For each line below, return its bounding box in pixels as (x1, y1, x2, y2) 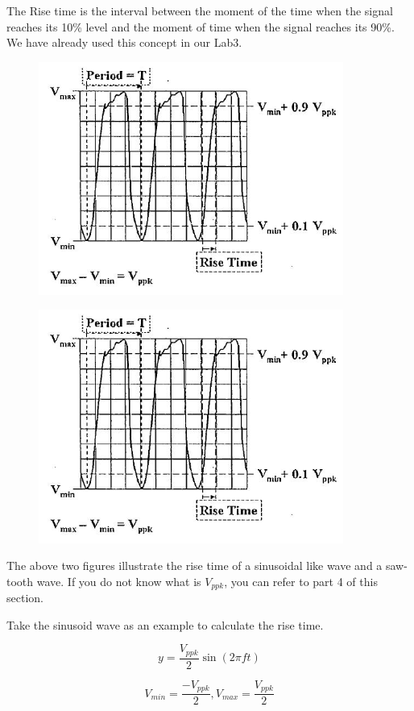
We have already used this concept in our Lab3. (6, 34, 242, 51)
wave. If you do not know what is (36, 572, 201, 589)
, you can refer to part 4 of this (224, 572, 378, 589)
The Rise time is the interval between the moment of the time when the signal (6, 2, 393, 19)
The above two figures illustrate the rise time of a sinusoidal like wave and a (6, 557, 383, 574)
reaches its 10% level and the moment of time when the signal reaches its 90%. (6, 18, 395, 35)
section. (6, 589, 43, 606)
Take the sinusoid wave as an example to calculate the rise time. (6, 616, 324, 633)
